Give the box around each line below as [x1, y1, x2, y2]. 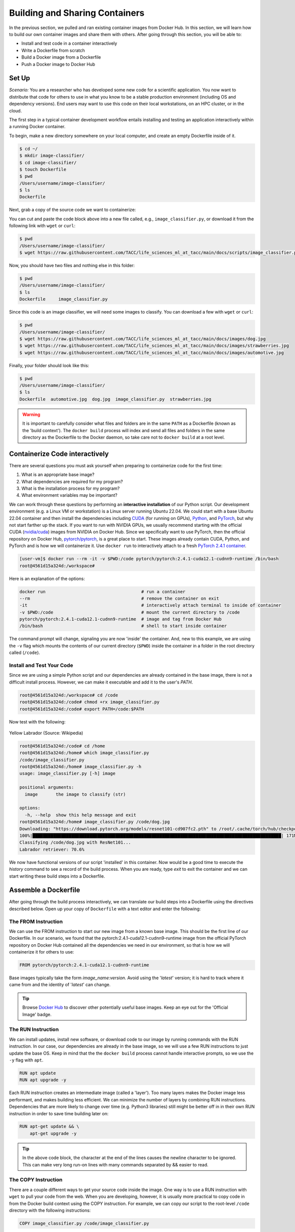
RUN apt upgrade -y [19, 1077, 66, 1083]
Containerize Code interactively [9, 449, 109, 458]
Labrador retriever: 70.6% [19, 847, 85, 852]
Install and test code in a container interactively [21, 40, 118, 46]
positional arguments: [19, 785, 74, 790]
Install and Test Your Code [9, 662, 73, 669]
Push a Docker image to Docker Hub [21, 61, 95, 67]
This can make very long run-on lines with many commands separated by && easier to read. [22, 1162, 208, 1167]
